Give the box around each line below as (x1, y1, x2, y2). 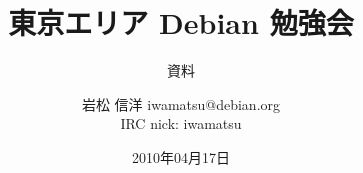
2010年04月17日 (132, 146, 230, 167)
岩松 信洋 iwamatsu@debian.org (81, 93, 281, 114)
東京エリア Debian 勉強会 (8, 2, 354, 43)
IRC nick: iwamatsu (120, 113, 242, 134)
